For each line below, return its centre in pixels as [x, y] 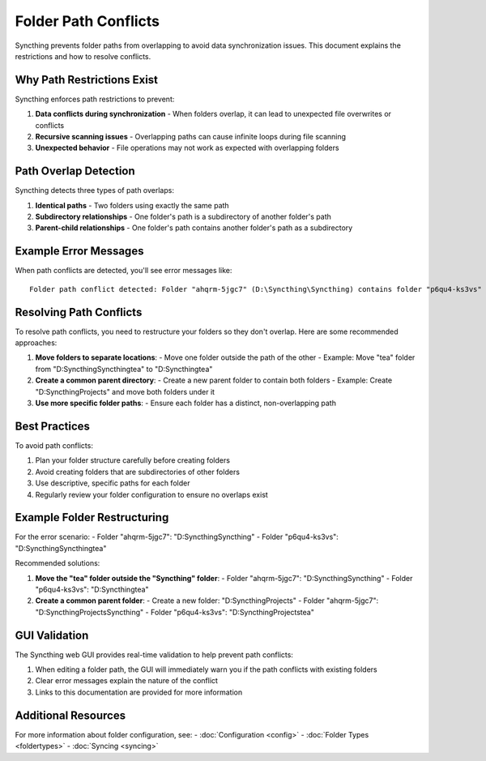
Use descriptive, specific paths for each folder [113, 483]
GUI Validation [52, 635]
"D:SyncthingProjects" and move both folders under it [125, 391]
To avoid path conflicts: [54, 445]
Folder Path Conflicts [87, 21]
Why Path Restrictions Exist [86, 80]
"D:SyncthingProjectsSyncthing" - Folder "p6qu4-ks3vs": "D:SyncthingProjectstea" [175, 612]
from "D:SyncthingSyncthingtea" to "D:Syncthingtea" [124, 369]
